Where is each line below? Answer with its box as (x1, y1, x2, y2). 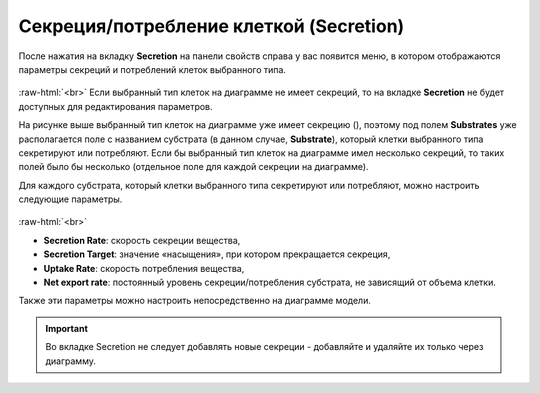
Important (45, 322, 89, 334)
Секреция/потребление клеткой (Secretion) (18, 15, 405, 37)
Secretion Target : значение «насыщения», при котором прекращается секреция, (43, 248, 391, 260)
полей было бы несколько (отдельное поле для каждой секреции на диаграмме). (18, 161, 369, 173)
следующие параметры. (18, 193, 123, 205)
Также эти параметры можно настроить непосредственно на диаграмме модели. (18, 295, 372, 307)
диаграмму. (45, 355, 97, 367)
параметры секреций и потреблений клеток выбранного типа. (18, 63, 287, 75)
